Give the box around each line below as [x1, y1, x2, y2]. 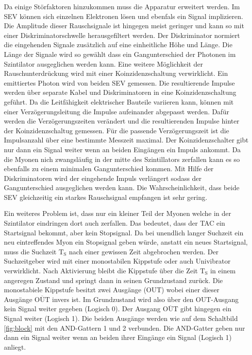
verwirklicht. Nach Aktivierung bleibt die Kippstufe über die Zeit [4, 266, 198, 276]
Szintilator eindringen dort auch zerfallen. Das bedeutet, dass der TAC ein [4, 218, 225, 228]
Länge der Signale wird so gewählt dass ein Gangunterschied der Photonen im [4, 49, 236, 59]
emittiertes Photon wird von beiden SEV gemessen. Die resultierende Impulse [4, 77, 235, 88]
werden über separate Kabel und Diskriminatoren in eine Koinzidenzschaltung [4, 87, 236, 97]
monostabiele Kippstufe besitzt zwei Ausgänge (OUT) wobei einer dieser [4, 284, 219, 295]
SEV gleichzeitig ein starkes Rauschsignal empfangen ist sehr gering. [4, 192, 207, 202]
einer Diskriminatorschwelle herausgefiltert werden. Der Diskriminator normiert [4, 30, 240, 40]
